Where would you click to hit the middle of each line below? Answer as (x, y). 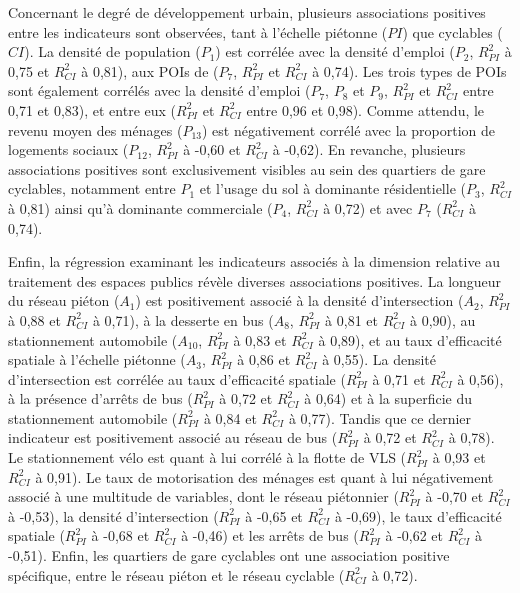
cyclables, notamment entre (92, 188)
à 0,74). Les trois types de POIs (409, 70)
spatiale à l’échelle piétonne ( (97, 359)
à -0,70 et (454, 496)
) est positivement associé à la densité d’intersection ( (299, 300)
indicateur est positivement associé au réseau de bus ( (173, 437)
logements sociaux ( (68, 149)
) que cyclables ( (452, 31)
